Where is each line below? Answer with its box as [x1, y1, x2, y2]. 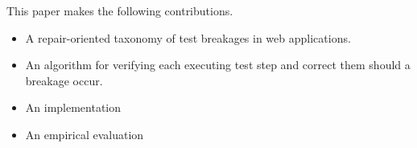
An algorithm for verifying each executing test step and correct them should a [25, 56, 411, 73]
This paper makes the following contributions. [6, 2, 233, 18]
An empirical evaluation [25, 125, 144, 142]
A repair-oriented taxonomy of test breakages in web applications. [25, 29, 351, 46]
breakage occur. [25, 72, 103, 88]
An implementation [25, 99, 122, 116]
